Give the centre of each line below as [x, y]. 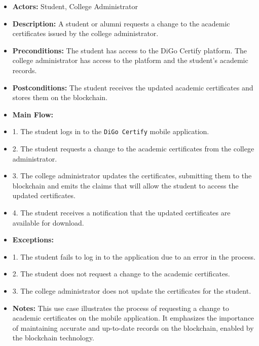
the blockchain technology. [53, 338]
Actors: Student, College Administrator [75, 6]
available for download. [48, 222]
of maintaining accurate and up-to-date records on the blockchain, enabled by [133, 327]
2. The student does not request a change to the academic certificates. [121, 274]
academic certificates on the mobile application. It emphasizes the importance [133, 318]
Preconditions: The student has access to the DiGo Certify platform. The [130, 50]
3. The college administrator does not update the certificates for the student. [132, 290]
